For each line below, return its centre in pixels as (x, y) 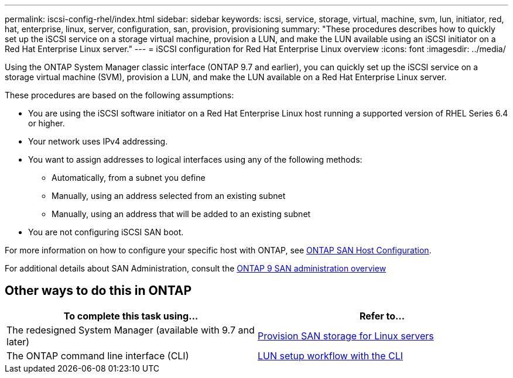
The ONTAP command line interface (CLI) (98, 355)
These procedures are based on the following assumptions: (119, 95)
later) (18, 341)
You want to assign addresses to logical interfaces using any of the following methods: (195, 159)
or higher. (47, 123)
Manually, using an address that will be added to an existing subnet (181, 214)
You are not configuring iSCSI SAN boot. (106, 232)
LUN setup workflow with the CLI (331, 355)
